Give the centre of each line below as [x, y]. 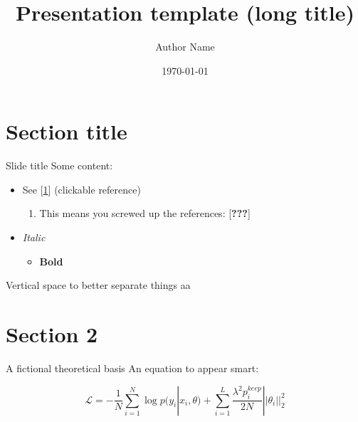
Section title [67, 131]
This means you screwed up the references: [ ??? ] [145, 213]
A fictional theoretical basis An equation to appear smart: [132, 368]
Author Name [185, 47]
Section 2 [52, 334]
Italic [34, 237]
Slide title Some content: [59, 165]
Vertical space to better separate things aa [98, 285]
